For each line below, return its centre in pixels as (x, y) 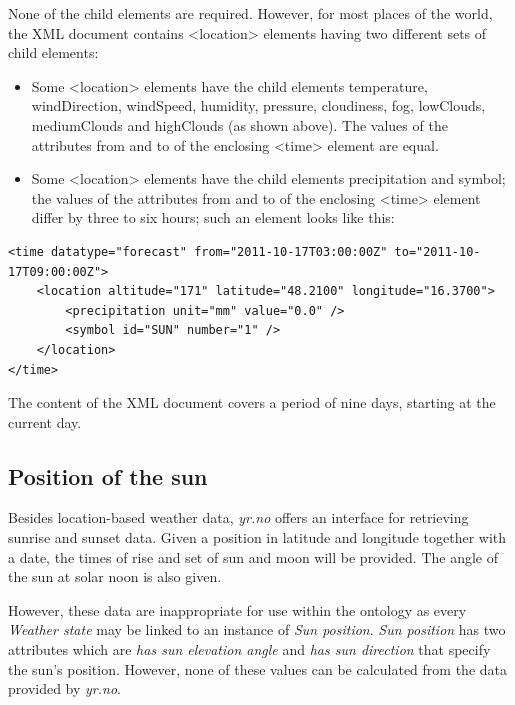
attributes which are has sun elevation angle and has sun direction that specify (249, 649)
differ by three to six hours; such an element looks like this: (213, 217)
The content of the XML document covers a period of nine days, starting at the (252, 402)
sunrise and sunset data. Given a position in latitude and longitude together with (257, 537)
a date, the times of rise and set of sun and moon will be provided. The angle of (253, 556)
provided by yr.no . (65, 688)
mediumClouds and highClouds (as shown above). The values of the (239, 124)
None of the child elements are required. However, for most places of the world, (250, 13)
